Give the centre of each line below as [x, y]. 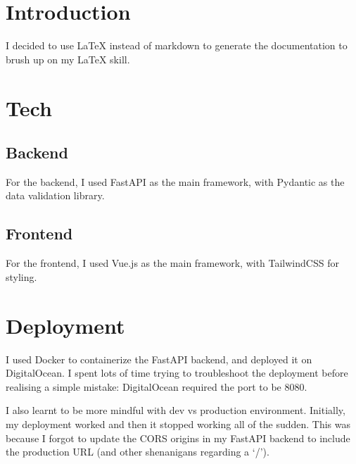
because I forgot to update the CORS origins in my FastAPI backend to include [178, 438]
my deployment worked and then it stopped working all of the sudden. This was [178, 424]
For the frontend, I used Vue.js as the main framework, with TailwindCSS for [172, 263]
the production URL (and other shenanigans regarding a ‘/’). [138, 452]
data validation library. [55, 195]
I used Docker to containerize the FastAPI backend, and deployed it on [159, 359]
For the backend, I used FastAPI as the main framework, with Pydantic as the [175, 181]
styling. [21, 276]
